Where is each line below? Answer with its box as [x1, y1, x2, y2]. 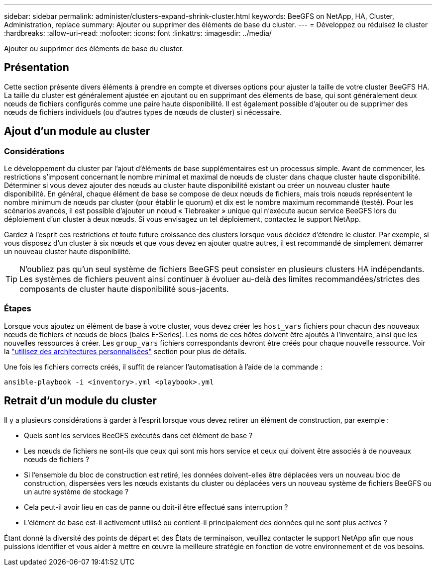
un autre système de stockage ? [24, 487, 129, 496]
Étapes [4, 303, 31, 314]
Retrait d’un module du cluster [4, 394, 157, 407]
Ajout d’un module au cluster [4, 125, 150, 138]
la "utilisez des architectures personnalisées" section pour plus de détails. [4, 347, 247, 356]
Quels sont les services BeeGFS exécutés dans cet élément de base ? [24, 431, 253, 440]
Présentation [4, 61, 69, 74]
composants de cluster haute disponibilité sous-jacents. [19, 284, 229, 294]
